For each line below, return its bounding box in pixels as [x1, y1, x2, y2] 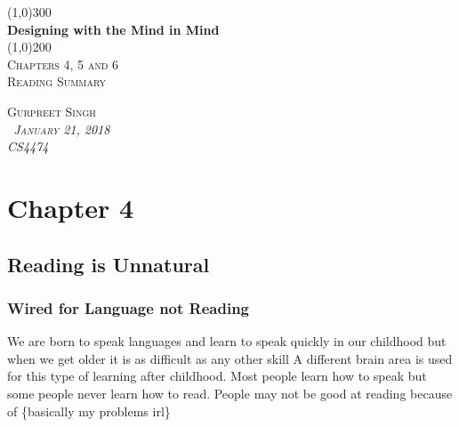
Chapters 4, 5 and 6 [7, 54, 119, 73]
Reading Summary [7, 72, 107, 91]
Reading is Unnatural [7, 250, 210, 278]
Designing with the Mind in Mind [7, 20, 220, 38]
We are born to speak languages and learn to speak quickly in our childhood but [7, 332, 447, 350]
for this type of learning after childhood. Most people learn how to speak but [7, 367, 427, 385]
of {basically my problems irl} [7, 401, 171, 420]
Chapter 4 [7, 189, 134, 225]
